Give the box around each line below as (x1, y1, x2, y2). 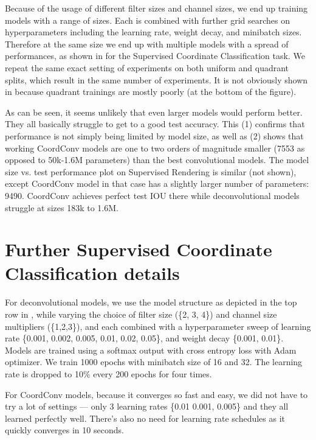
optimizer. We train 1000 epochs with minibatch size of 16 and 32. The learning (5, 355, 303, 368)
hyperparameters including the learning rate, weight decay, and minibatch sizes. (5, 26, 302, 38)
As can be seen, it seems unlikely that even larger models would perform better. (5, 105, 303, 118)
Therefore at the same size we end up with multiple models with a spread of (5, 37, 289, 50)
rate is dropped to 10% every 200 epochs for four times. (5, 367, 212, 380)
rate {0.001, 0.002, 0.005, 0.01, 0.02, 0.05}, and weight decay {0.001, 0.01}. (5, 332, 284, 344)
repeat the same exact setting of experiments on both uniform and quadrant (5, 61, 289, 74)
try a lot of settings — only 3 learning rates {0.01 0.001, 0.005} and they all (5, 400, 289, 413)
